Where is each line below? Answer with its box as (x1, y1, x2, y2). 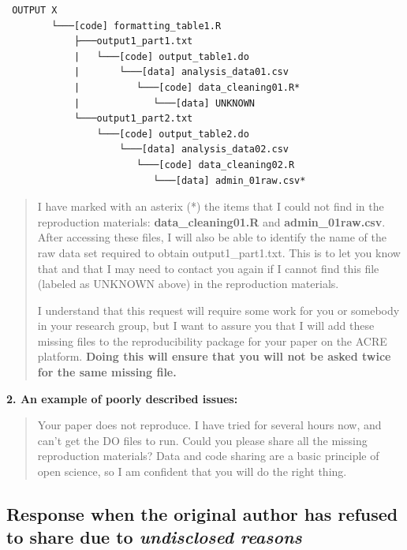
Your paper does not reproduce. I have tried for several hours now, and (37, 417, 382, 433)
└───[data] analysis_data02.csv (119, 144, 289, 155)
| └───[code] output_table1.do (73, 51, 249, 62)
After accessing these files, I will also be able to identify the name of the (37, 229, 386, 245)
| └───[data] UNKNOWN (73, 97, 255, 109)
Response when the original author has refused (6, 502, 398, 526)
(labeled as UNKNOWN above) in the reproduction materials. (37, 275, 339, 292)
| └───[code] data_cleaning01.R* (73, 81, 301, 93)
